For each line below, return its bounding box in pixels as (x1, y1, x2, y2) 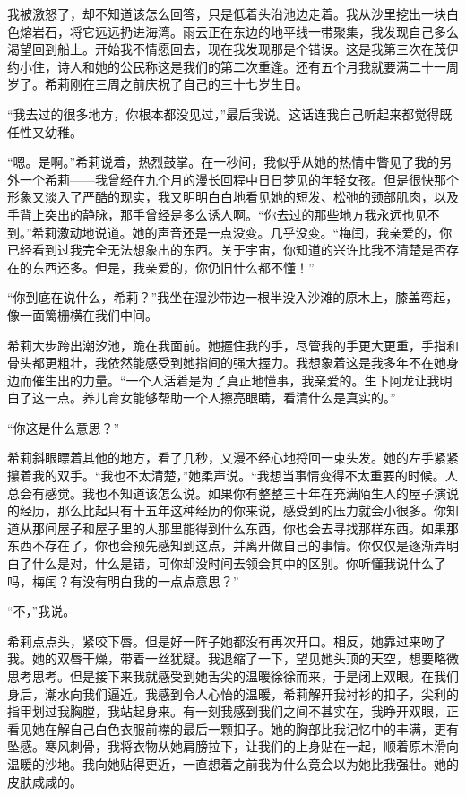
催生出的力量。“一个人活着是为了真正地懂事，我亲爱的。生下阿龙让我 (31, 370, 440, 389)
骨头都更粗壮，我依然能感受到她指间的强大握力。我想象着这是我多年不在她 (7, 353, 446, 372)
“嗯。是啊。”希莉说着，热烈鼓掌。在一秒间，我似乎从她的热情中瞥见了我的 (7, 152, 440, 171)
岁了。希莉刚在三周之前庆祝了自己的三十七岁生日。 (7, 74, 308, 93)
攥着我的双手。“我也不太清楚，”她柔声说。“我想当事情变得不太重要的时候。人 (7, 466, 458, 485)
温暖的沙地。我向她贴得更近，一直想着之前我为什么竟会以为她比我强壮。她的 (7, 754, 459, 773)
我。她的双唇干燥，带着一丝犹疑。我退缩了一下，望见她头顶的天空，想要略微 (7, 649, 459, 668)
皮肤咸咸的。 (7, 772, 82, 791)
